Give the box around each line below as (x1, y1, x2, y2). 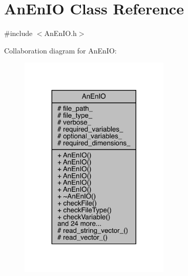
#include (4, 28, 33, 39)
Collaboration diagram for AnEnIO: (4, 45, 117, 56)
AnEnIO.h (44, 28, 77, 39)
